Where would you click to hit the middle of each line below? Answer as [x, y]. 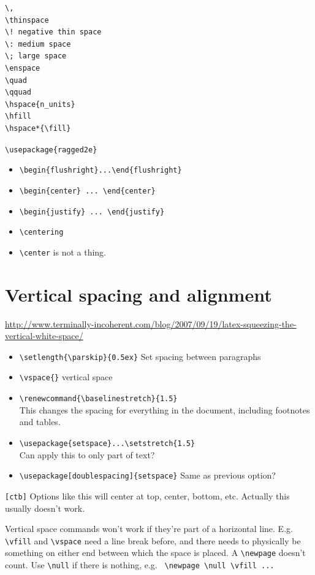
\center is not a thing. [63, 252]
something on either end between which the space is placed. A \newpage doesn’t [155, 553]
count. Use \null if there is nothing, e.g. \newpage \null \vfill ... [140, 565]
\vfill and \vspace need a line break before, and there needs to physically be [153, 540]
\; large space [36, 56]
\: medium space [38, 44]
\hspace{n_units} [40, 104]
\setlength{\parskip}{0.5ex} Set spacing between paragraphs [140, 356]
